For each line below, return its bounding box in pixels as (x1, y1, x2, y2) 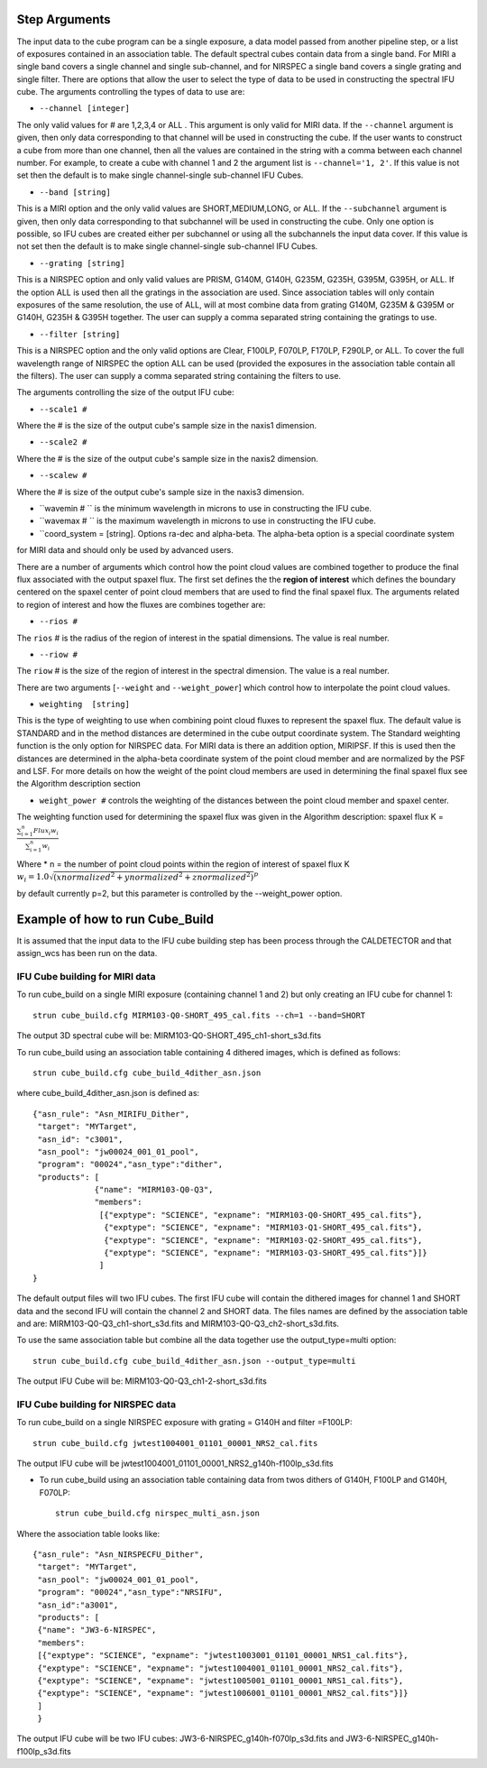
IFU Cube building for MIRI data (16, 971, 156, 982)
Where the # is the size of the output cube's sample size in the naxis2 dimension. (16, 453, 319, 464)
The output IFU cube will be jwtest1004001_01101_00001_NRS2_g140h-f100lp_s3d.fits (16, 1458, 334, 1469)
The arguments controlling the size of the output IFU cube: (16, 387, 234, 398)
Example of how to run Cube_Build (16, 911, 215, 926)
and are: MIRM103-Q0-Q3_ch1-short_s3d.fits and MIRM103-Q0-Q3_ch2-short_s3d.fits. (16, 1318, 340, 1329)
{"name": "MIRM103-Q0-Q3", (94, 1184, 214, 1195)
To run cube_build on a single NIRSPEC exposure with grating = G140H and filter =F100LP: (16, 1417, 353, 1428)
